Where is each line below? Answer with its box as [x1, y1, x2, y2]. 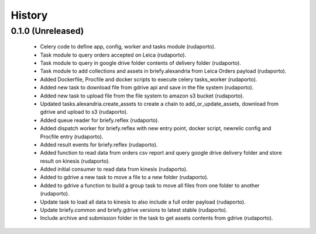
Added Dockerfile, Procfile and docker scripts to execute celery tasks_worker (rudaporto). [40, 76, 257, 83]
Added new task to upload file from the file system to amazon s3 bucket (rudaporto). [40, 92, 244, 99]
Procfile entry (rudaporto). [40, 133, 104, 140]
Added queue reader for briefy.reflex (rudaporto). [40, 117, 159, 124]
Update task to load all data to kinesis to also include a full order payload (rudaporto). [40, 198, 246, 205]
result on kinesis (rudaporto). [40, 158, 111, 165]
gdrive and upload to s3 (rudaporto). [40, 109, 128, 116]
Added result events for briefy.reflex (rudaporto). [40, 141, 158, 148]
